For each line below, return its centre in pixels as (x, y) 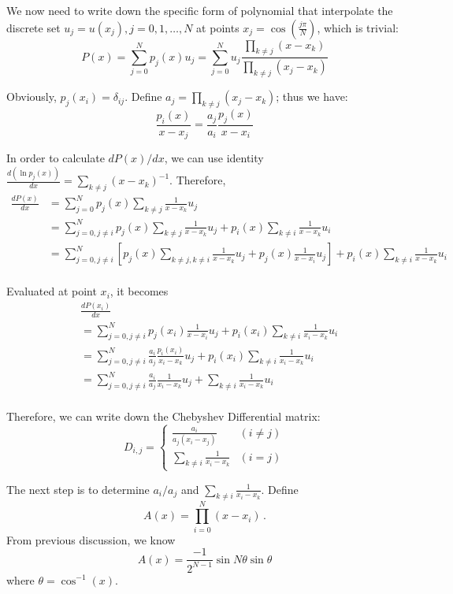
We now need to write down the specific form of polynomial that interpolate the (200, 10)
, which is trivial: (358, 27)
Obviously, (32, 97)
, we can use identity (214, 158)
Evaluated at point (52, 291)
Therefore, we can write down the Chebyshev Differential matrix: (163, 416)
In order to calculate (56, 158)
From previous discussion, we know (91, 539)
